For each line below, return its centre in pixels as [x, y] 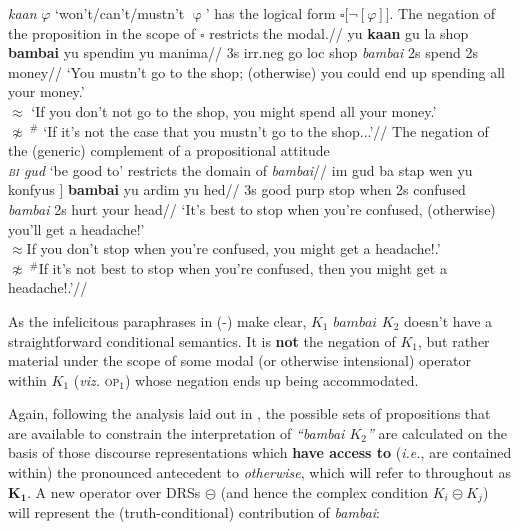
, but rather [453, 340]
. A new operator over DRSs [114, 491]
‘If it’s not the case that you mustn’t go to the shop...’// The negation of [266, 130]
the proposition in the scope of [102, 32]
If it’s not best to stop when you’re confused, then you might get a [242, 267]
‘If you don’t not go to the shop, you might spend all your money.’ [234, 110]
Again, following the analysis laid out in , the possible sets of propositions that [249, 413]
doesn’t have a [448, 320]
